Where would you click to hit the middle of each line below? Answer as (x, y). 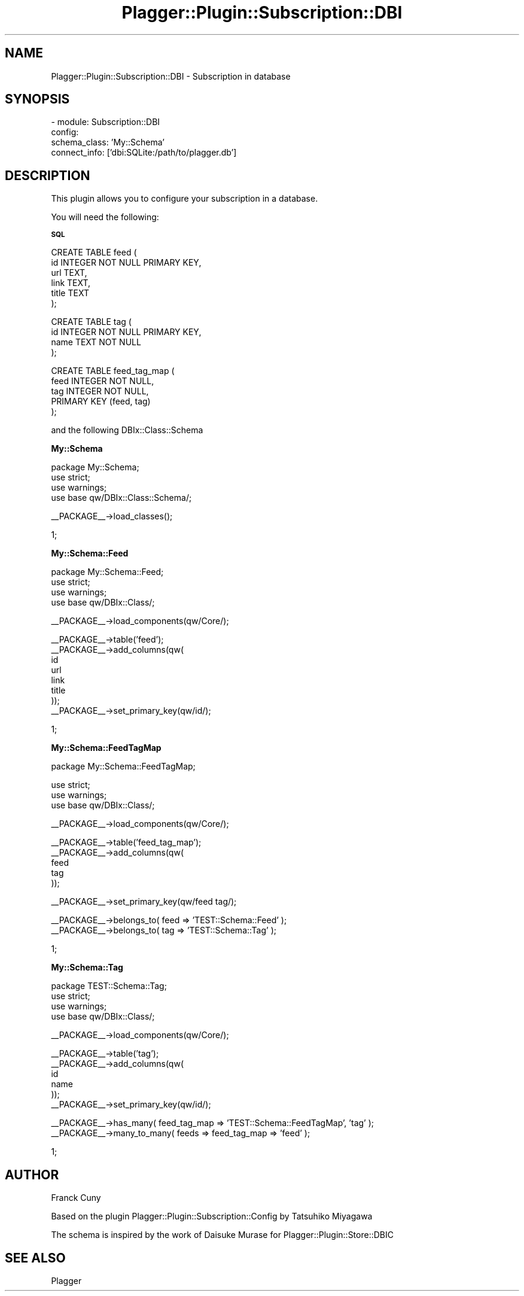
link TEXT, (71, 283)
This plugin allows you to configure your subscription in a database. (185, 199)
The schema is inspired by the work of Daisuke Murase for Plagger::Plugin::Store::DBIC (222, 1235)
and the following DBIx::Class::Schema (127, 430)
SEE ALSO (35, 1258)
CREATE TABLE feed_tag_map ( (113, 371)
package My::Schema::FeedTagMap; (123, 766)
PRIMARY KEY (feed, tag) (101, 401)
